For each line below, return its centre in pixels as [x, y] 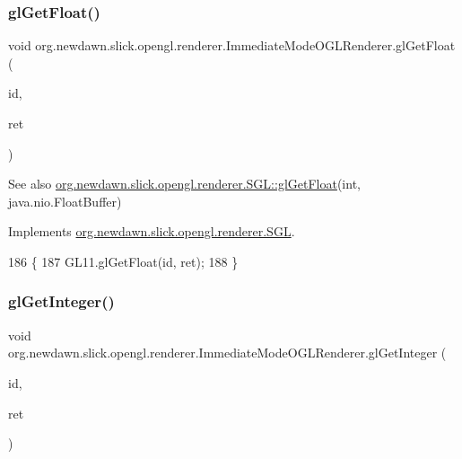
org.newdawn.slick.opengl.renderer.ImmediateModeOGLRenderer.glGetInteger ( [227, 353]
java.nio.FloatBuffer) [65, 201]
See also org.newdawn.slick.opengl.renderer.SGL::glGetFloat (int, [184, 184]
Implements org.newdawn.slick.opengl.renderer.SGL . [152, 231]
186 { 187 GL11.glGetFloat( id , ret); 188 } [123, 261]
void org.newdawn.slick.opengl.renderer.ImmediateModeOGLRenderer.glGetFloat [232, 45]
